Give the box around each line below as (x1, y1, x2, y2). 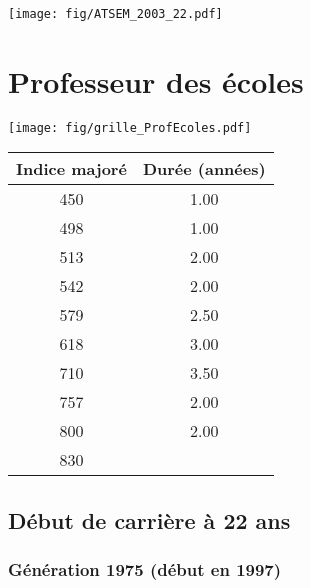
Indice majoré (16, 157, 127, 181)
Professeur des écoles (8, 60, 304, 101)
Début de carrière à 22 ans (8, 504, 291, 535)
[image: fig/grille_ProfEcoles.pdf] (8, 120, 252, 135)
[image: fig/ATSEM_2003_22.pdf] (8, 7, 223, 21)
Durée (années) (142, 157, 266, 181)
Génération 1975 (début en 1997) (8, 557, 282, 582)
